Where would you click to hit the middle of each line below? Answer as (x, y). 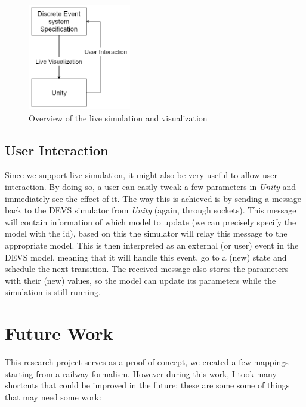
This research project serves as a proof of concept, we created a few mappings (147, 362)
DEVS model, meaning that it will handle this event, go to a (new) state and (146, 257)
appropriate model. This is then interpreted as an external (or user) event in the (152, 245)
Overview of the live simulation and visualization (118, 117)
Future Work (59, 333)
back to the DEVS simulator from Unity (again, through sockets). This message (151, 210)
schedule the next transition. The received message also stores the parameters (147, 269)
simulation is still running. (53, 292)
